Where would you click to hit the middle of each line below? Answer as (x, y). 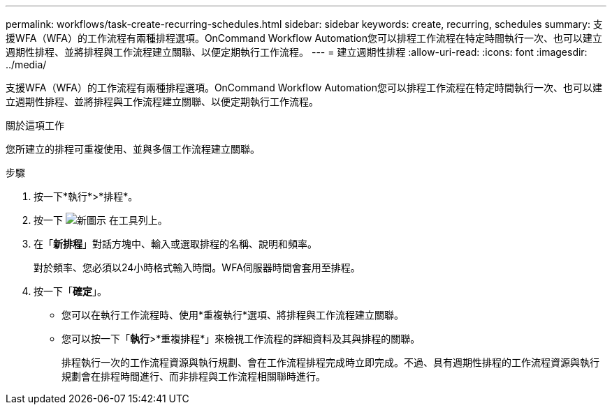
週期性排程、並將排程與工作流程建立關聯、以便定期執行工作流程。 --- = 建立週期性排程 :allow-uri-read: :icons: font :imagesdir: (297, 52)
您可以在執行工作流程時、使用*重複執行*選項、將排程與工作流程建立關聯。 (233, 315)
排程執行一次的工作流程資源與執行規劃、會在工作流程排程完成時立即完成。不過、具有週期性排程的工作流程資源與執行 (330, 362)
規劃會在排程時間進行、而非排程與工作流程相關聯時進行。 (194, 376)
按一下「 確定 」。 (70, 291)
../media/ (26, 64)
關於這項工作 (35, 125)
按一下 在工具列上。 (101, 220)
